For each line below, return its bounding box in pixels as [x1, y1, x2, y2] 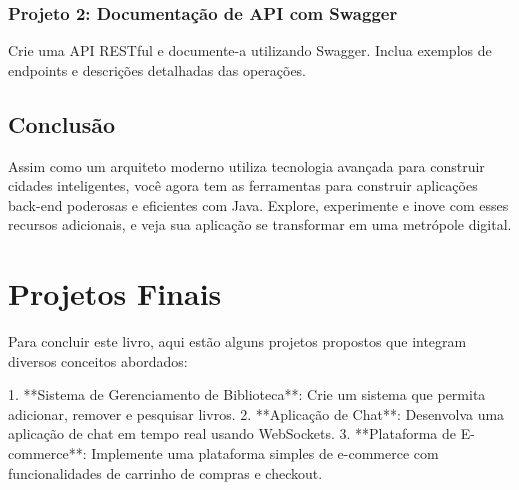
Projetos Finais [8, 273, 222, 314]
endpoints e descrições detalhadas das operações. [8, 59, 307, 80]
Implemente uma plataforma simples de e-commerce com [91, 443, 439, 464]
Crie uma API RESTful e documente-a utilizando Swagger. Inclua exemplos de [8, 40, 492, 61]
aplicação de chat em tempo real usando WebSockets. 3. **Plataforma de [8, 423, 457, 444]
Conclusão [8, 108, 116, 139]
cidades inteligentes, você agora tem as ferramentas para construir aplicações [8, 175, 478, 196]
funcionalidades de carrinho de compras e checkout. [8, 462, 323, 483]
